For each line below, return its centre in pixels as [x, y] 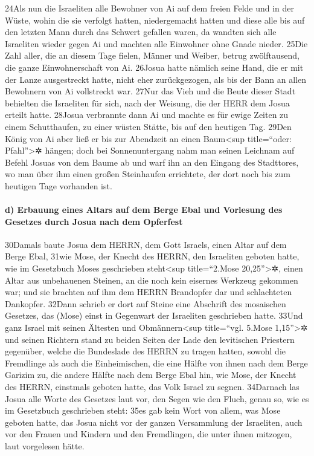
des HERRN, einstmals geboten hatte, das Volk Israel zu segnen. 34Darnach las [152, 387]
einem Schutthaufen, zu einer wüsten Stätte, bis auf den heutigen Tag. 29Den [148, 126]
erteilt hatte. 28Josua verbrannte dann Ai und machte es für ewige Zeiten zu [147, 115]
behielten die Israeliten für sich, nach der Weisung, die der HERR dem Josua [147, 103]
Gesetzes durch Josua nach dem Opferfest [94, 221]
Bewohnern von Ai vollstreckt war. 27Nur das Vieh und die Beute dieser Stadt [150, 91]
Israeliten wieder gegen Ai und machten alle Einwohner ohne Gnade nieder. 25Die [156, 43]
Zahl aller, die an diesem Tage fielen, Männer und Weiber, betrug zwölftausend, [152, 55]
